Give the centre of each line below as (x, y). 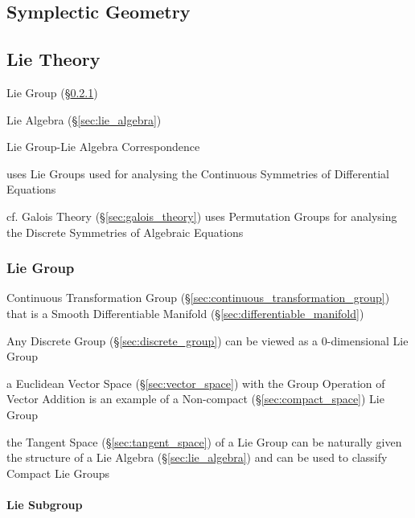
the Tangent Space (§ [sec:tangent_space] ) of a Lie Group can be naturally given (204, 441)
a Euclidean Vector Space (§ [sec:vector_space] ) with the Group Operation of (196, 383)
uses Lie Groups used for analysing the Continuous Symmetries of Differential (198, 173)
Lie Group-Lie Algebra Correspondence (103, 147)
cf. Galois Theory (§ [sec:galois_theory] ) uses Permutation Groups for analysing (202, 216)
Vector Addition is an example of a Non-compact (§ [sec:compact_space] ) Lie (195, 399)
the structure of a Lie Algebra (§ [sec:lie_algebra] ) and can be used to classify (197, 457)
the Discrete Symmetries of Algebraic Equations (125, 232)
